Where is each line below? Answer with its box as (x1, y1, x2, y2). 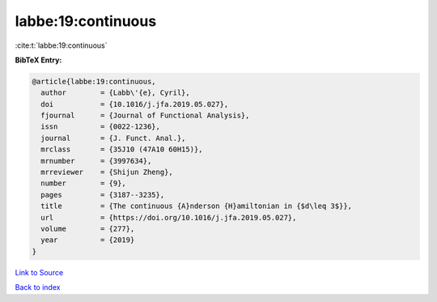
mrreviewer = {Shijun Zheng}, (40, 168, 173, 177)
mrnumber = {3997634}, (40, 156, 152, 165)
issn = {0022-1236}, (40, 122, 161, 131)
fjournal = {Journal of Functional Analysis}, (40, 111, 250, 121)
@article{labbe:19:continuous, (32, 77, 157, 86)
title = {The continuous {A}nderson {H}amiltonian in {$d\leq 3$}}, (40, 202, 352, 211)
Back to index (15, 283, 61, 292)
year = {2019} (40, 236, 135, 245)
